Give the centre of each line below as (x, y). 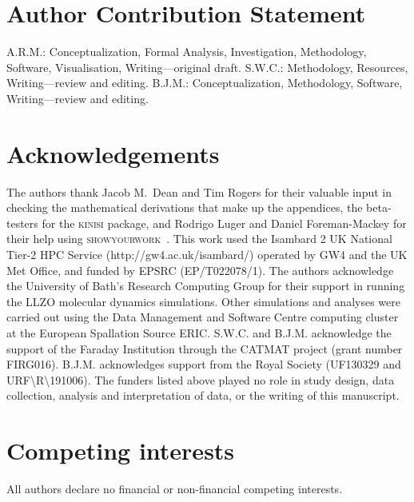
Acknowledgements (113, 153)
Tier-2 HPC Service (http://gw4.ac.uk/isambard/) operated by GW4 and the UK (207, 254)
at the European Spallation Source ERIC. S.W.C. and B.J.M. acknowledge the (199, 332)
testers (22, 223)
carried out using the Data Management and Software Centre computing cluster (203, 317)
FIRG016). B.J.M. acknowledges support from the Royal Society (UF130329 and (204, 364)
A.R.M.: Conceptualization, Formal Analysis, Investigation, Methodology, (187, 52)
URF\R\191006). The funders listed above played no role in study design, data (201, 379)
